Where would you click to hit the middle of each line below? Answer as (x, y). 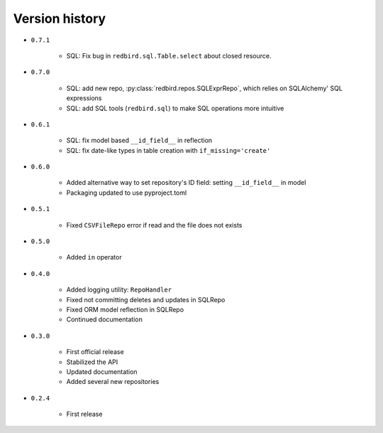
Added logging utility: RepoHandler (119, 290)
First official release (95, 352)
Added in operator (94, 257)
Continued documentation (105, 319)
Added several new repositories (113, 382)
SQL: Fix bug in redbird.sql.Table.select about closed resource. (169, 55)
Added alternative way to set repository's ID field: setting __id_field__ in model (186, 183)
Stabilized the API (92, 362)
